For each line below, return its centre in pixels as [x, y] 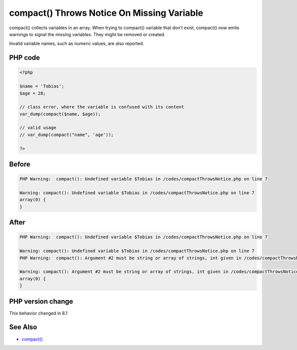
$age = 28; [33, 93]
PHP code [25, 58]
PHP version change [41, 301]
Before [20, 164]
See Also [23, 327]
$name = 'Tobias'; [42, 86]
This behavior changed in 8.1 [38, 313]
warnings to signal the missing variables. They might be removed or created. [87, 34]
